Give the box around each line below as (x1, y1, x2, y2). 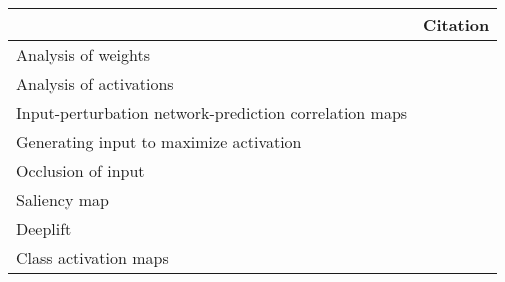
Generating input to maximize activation (16, 130, 302, 153)
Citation (423, 13, 490, 36)
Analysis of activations (16, 72, 174, 95)
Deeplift (16, 217, 72, 240)
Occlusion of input (16, 159, 145, 182)
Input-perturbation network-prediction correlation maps (16, 101, 408, 124)
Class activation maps (16, 246, 169, 269)
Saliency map (16, 188, 109, 211)
